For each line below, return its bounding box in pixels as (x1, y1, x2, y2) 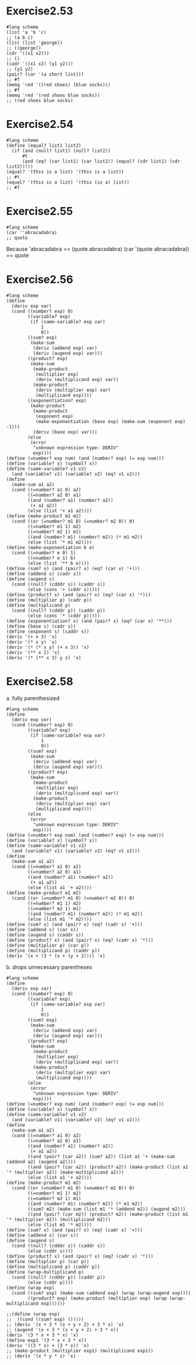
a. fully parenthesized (6, 694, 60, 701)
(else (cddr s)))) (27, 1248, 73, 1254)
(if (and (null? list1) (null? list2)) (11, 148, 111, 154)
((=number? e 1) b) (27, 555, 76, 561)
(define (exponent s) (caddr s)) (6, 628, 90, 634)
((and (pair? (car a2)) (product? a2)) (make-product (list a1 (27, 1164, 188, 1170)
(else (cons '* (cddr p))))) (27, 613, 100, 619)
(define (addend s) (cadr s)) (6, 571, 82, 577)
